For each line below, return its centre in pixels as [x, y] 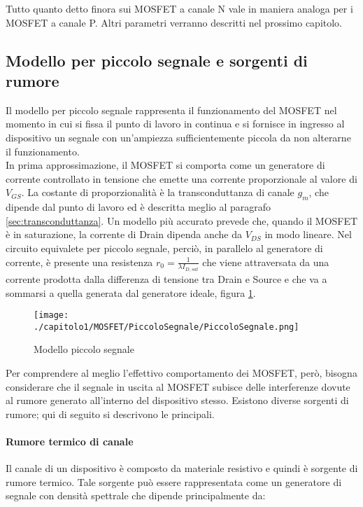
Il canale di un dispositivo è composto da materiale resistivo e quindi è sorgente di [182, 468]
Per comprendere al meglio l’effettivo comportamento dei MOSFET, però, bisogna [181, 373]
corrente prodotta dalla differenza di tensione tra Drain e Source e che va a [166, 278]
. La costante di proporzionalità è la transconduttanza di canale [158, 192]
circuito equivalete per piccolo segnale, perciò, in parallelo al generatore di [164, 248]
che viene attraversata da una [266, 262]
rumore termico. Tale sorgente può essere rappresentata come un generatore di [174, 481]
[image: [51, 315]
